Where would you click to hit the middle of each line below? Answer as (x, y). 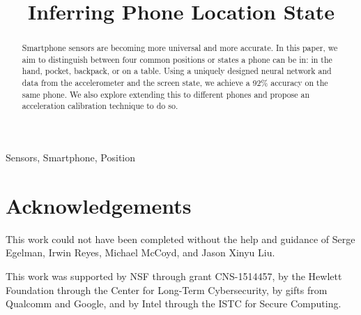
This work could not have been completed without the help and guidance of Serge (180, 239)
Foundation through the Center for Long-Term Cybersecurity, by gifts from (167, 290)
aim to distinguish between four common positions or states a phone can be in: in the (177, 59)
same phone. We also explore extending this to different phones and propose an (166, 94)
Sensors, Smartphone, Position (71, 157)
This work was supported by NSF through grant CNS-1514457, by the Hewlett (174, 276)
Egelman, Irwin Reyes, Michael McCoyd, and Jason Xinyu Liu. (140, 252)
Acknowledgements (99, 205)
